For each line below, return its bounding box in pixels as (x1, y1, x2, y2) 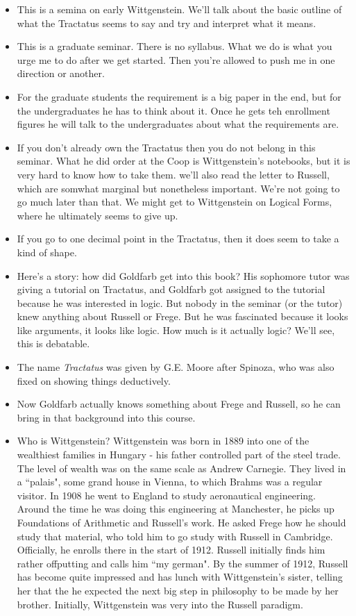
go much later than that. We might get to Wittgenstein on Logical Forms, (17, 194, 332, 209)
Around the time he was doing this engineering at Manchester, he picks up (17, 501, 334, 516)
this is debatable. (17, 336, 90, 351)
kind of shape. (17, 244, 77, 259)
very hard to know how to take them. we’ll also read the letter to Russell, (17, 167, 330, 181)
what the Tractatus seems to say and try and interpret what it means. (17, 15, 316, 30)
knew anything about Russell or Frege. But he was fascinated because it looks (17, 309, 348, 324)
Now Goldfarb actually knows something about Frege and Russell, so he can (17, 397, 341, 411)
